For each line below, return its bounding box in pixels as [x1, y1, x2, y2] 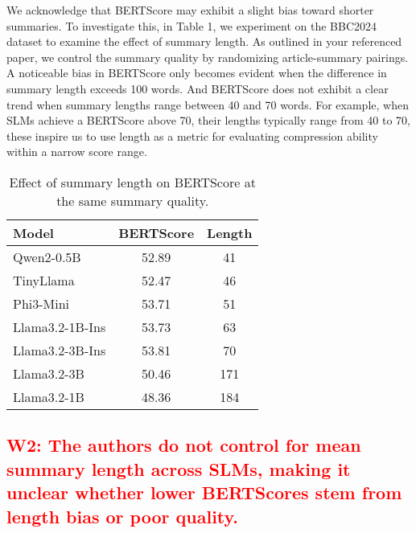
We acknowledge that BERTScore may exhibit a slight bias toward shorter [6, 2, 374, 18]
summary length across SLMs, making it [6, 456, 351, 481]
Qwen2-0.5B [13, 247, 81, 266]
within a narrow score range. [6, 143, 147, 160]
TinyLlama [13, 270, 75, 289]
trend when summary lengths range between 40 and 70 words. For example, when [6, 96, 409, 113]
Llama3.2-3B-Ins [13, 340, 106, 359]
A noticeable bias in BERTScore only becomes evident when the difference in [6, 64, 387, 81]
